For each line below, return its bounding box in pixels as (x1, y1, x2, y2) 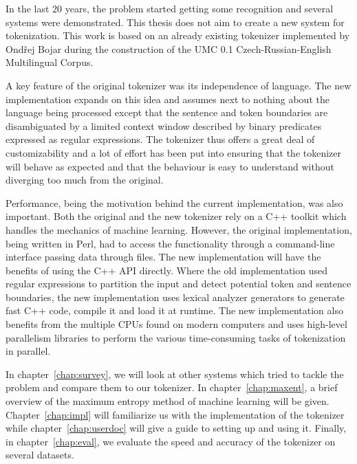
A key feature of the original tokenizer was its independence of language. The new (6, 78, 351, 92)
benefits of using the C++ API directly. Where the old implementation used (6, 263, 327, 277)
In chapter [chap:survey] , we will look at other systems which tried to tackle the (6, 366, 344, 381)
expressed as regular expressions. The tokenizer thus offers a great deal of (6, 132, 315, 146)
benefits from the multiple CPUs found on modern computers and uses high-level (6, 317, 347, 331)
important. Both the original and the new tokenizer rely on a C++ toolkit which (6, 209, 347, 223)
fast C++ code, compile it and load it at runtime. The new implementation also (6, 303, 343, 318)
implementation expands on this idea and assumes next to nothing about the (6, 91, 329, 106)
